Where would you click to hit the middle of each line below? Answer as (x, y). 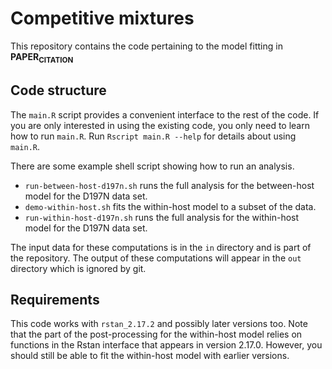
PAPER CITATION (42, 57)
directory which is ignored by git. (78, 268)
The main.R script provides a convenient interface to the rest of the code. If (165, 114)
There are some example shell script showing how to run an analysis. (152, 166)
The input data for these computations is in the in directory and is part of (161, 247)
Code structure (58, 90)
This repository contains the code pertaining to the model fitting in (146, 46)
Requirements (55, 299)
